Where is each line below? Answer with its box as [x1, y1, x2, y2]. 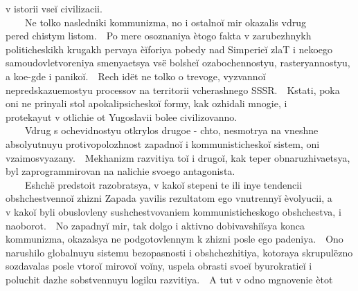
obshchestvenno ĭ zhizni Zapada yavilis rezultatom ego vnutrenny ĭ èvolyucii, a [6, 191, 332, 205]
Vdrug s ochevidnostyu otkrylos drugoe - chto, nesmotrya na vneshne [25, 123, 319, 138]
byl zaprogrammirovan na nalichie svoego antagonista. [6, 164, 235, 178]
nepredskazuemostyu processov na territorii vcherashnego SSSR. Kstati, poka [6, 82, 340, 97]
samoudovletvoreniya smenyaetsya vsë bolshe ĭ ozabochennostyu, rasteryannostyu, [6, 55, 350, 70]
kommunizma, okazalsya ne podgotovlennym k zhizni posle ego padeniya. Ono [6, 232, 343, 246]
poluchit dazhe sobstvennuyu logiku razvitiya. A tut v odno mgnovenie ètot [6, 272, 333, 286]
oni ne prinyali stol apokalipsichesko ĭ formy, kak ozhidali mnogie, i [6, 96, 287, 111]
